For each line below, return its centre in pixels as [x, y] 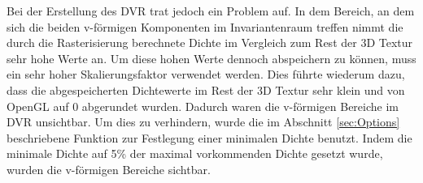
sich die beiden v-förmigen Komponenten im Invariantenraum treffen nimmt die [205, 26]
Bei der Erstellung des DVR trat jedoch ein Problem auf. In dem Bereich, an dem [211, 11]
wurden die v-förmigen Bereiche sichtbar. [109, 169]
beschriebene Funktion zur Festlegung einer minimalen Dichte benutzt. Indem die [209, 137]
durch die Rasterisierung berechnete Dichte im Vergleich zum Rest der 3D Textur [210, 43]
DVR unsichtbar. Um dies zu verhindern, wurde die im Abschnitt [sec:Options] [203, 122]
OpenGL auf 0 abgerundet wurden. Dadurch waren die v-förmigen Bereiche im [203, 106]
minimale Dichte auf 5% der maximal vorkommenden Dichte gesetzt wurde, [195, 153]
